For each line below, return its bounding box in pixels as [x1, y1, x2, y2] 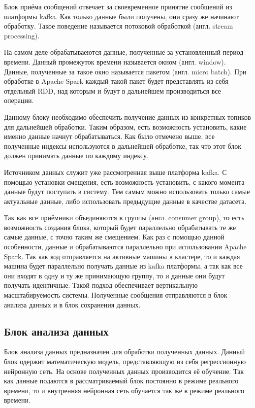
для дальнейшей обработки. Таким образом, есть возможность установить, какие [4, 121, 247, 132]
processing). [4, 30, 40, 40]
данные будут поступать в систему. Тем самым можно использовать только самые [4, 186, 250, 197]
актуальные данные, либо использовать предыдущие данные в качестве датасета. [4, 196, 247, 206]
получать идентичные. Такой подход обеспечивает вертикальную [4, 280, 198, 290]
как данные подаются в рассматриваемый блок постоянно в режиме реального [4, 375, 239, 386]
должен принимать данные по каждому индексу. [4, 150, 149, 161]
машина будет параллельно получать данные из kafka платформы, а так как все [4, 261, 243, 271]
